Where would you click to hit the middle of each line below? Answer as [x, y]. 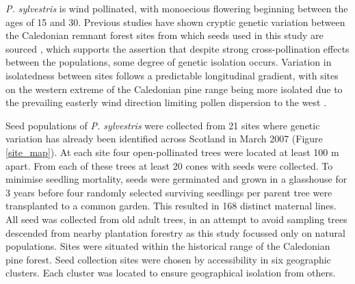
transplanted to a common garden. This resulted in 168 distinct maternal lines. [171, 206]
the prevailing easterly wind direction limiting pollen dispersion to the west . [166, 102]
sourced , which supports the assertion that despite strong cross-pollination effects [177, 48]
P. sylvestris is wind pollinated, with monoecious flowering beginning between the [177, 8]
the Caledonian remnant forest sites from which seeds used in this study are [165, 35]
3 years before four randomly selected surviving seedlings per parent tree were [169, 192]
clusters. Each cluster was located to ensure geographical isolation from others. [171, 273]
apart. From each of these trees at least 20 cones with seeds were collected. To [169, 165]
